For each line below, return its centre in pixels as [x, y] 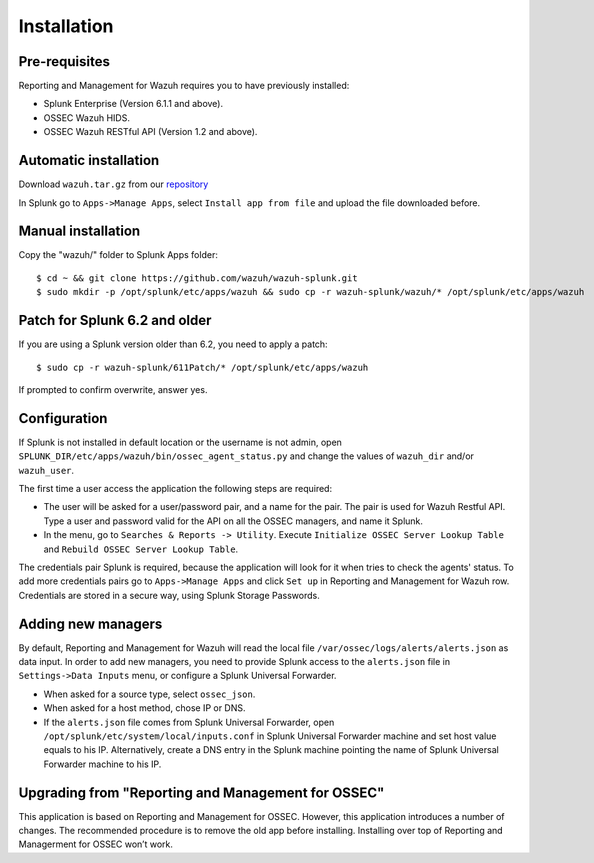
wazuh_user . [46, 470]
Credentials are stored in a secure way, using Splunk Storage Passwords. [169, 595]
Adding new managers [90, 623]
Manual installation [79, 231]
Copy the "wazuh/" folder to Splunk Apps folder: [118, 255]
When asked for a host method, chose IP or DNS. [144, 708]
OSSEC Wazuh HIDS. [86, 117]
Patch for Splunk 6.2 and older [115, 320]
